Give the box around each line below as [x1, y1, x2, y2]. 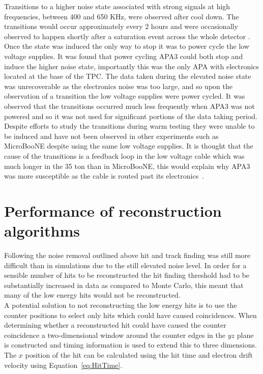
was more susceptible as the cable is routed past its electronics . [4, 170, 204, 181]
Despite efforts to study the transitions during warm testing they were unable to [4, 121, 255, 131]
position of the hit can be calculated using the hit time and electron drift [25, 349, 253, 360]
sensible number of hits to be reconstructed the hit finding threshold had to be [4, 270, 250, 280]
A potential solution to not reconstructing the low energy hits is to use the [4, 299, 237, 310]
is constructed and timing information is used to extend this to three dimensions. [4, 339, 257, 350]
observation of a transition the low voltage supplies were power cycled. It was [4, 91, 245, 101]
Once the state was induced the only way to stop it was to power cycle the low [4, 41, 250, 51]
